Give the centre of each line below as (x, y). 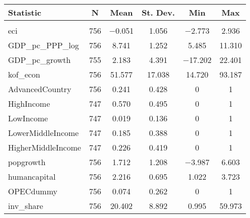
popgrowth (27, 162)
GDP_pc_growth (39, 60)
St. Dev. (158, 12)
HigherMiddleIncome (45, 147)
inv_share (26, 206)
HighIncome (29, 103)
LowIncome (28, 118)
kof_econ (24, 74)
